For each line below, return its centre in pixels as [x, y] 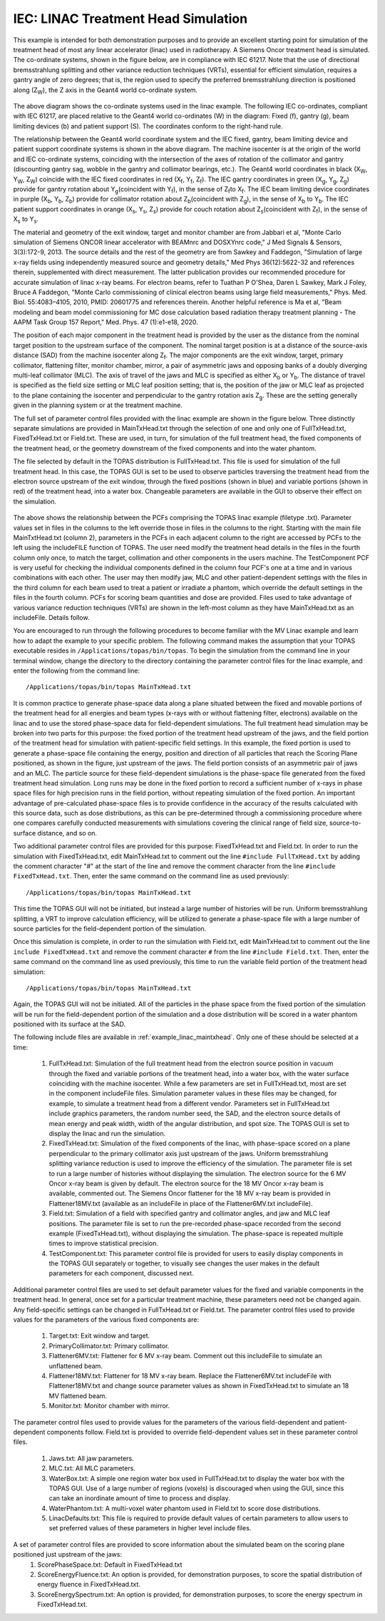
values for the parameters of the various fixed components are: [106, 1320]
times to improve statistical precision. [103, 1243]
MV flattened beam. [78, 1395]
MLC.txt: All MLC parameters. [92, 1468]
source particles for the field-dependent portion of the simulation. [110, 928]
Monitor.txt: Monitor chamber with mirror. [109, 1406]
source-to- [345, 823]
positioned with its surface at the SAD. [70, 1024]
